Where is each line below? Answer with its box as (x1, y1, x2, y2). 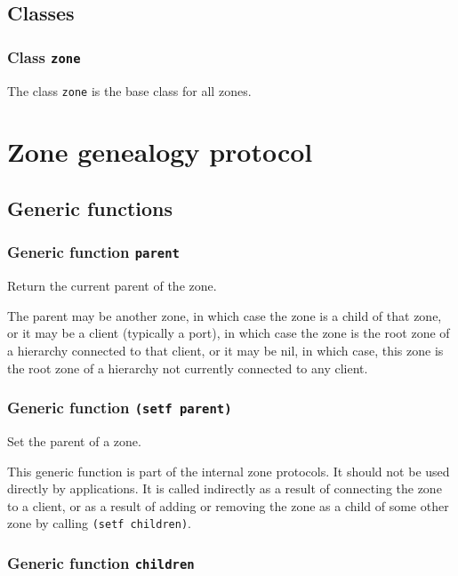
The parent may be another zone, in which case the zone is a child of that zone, (7, 306, 442, 324)
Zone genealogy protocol (7, 133, 313, 170)
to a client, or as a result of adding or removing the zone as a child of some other (7, 496, 449, 515)
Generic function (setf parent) (7, 396, 232, 419)
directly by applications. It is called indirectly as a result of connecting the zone (7, 479, 442, 498)
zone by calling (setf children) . (7, 514, 191, 532)
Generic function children (7, 551, 195, 573)
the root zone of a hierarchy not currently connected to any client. (7, 358, 368, 377)
